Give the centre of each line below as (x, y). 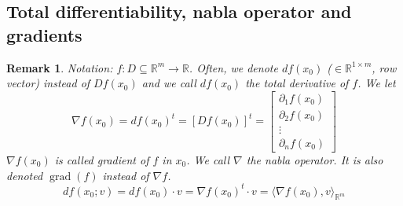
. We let (377, 83)
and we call (169, 83)
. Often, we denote (233, 67)
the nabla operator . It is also (315, 159)
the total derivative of (297, 83)
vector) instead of (48, 83)
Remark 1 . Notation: (60, 67)
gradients (44, 34)
